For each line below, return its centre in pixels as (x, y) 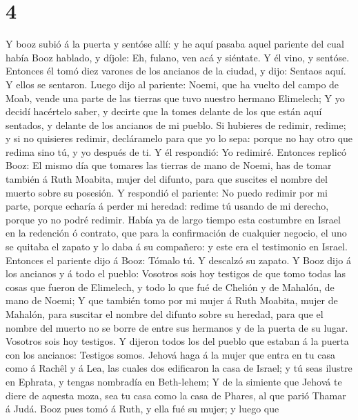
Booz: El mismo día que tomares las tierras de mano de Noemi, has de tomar (169, 165)
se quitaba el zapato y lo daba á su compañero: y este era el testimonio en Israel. (177, 247)
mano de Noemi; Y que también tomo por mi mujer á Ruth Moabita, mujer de (172, 300)
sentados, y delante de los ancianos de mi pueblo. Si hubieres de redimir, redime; (176, 124)
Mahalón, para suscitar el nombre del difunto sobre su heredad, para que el (165, 314)
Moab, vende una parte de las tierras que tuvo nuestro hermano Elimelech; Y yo (175, 98)
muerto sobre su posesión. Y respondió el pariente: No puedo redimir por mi (167, 192)
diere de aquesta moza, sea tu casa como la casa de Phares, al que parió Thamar (176, 395)
